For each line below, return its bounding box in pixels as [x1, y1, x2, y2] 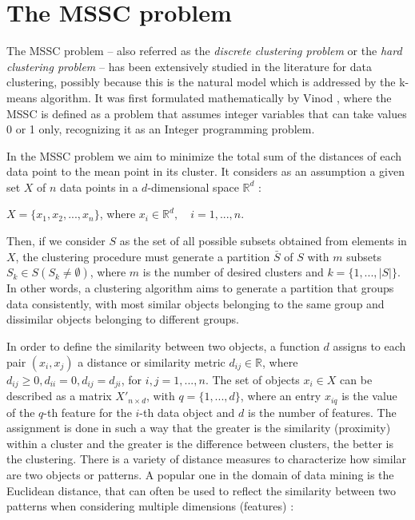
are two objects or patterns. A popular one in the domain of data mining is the [6, 466, 394, 482]
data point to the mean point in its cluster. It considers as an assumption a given [6, 163, 405, 180]
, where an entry [240, 387, 321, 404]
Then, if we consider [6, 232, 106, 249]
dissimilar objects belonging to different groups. [6, 311, 239, 327]
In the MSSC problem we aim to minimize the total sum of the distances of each [6, 147, 402, 164]
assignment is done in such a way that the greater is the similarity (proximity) [6, 419, 391, 436]
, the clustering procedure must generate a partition [15, 248, 270, 264]
